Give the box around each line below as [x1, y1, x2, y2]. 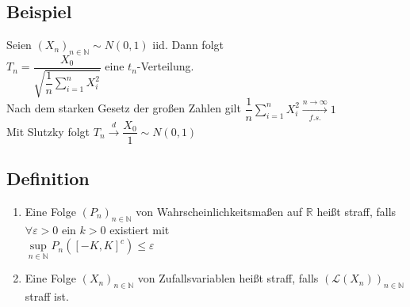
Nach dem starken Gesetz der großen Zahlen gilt [6, 100, 241, 116]
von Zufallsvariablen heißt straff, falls [137, 270, 319, 286]
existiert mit [109, 221, 170, 237]
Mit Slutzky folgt [6, 123, 90, 139]
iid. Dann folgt [152, 36, 224, 53]
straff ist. [25, 288, 69, 305]
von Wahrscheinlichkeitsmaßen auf [136, 203, 303, 219]
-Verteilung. [136, 58, 194, 74]
